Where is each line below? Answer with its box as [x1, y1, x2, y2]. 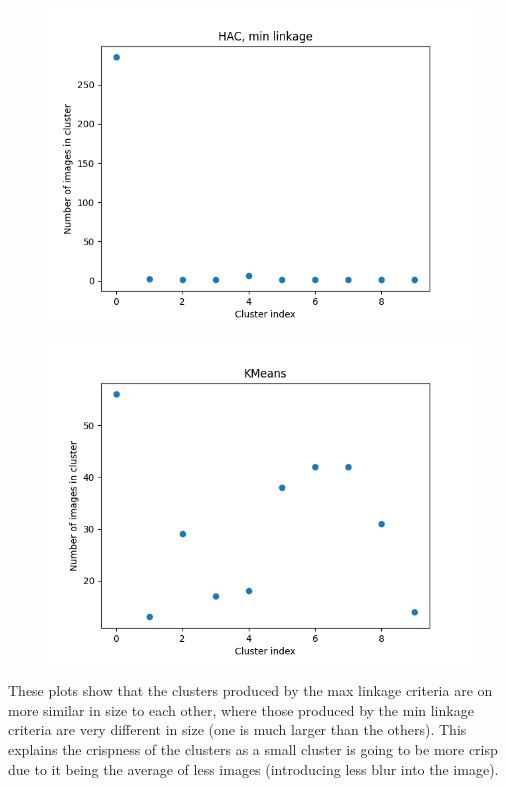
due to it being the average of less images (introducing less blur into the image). [8, 758, 499, 779]
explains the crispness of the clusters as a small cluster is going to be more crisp [8, 738, 498, 759]
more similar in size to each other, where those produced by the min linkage [8, 699, 474, 720]
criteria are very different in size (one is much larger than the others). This [8, 719, 467, 740]
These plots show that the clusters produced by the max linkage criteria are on [8, 680, 493, 701]
